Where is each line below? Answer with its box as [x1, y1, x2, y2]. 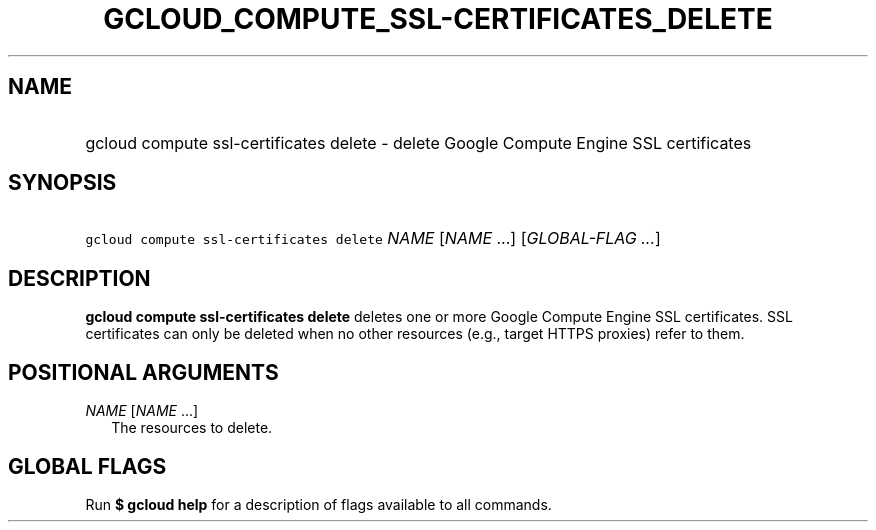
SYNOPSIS [8, 170, 117, 196]
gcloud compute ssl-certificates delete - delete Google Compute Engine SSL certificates [85, 132, 752, 153]
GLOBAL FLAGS [8, 453, 167, 479]
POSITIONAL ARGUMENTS [8, 359, 279, 385]
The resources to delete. [111, 419, 273, 437]
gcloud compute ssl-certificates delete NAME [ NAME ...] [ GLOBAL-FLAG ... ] [85, 228, 661, 249]
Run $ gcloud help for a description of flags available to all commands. [85, 495, 552, 513]
